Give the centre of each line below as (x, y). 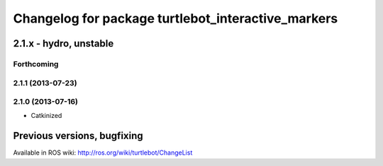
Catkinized (46, 116)
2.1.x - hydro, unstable (63, 43)
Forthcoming (36, 64)
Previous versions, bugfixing (78, 136)
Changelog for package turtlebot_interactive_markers (176, 18)
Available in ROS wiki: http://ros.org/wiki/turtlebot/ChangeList (103, 153)
